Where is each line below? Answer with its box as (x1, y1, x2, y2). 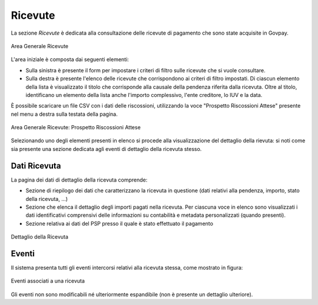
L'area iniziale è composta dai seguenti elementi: (11, 56, 129, 63)
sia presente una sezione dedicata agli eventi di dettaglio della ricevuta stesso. (11, 145, 202, 152)
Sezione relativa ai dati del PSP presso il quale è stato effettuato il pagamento (25, 220, 213, 227)
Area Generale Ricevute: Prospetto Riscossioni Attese (11, 124, 141, 131)
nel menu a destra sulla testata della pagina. (11, 110, 118, 118)
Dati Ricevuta (11, 160, 61, 170)
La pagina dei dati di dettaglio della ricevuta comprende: (11, 176, 148, 183)
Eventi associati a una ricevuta (11, 277, 85, 284)
